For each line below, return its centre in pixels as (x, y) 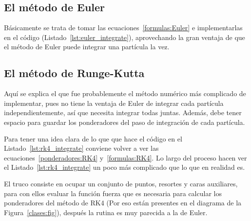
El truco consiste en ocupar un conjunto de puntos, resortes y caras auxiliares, (121, 183)
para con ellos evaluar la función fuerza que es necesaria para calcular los (113, 193)
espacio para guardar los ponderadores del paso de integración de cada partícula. (125, 122)
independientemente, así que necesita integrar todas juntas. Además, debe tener (123, 112)
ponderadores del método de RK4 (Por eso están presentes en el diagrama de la (123, 203)
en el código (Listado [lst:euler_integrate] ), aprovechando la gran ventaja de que (125, 37)
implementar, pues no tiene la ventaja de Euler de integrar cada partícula (114, 103)
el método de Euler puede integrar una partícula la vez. (87, 47)
